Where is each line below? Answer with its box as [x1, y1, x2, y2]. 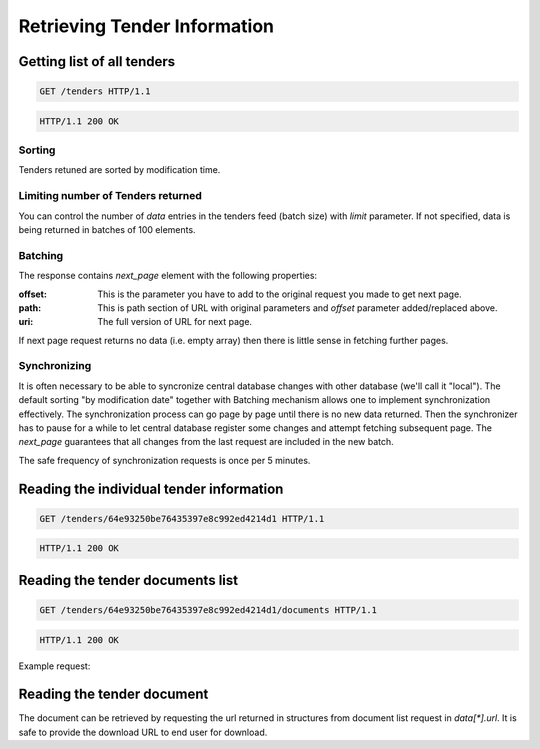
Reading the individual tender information [18, 480, 284, 497]
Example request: [18, 660, 91, 672]
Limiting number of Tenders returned [18, 189, 202, 203]
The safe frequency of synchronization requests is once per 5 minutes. [18, 454, 311, 466]
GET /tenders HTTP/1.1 [39, 86, 151, 97]
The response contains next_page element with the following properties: [18, 270, 318, 282]
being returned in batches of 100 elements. [18, 224, 196, 235]
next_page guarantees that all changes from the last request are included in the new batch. [18, 436, 394, 448]
